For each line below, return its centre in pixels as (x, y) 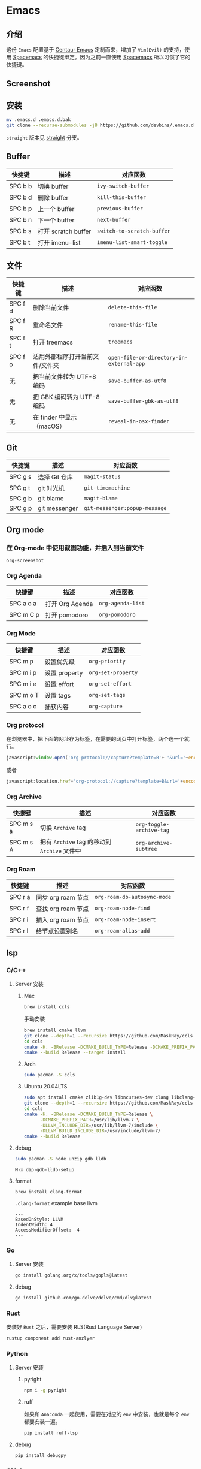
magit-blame (100, 499)
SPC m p (22, 661)
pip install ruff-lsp (51, 1433)
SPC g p (21, 508)
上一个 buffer (56, 209)
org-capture (106, 706)
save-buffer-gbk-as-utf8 (143, 401)
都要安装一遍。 (42, 1422)
